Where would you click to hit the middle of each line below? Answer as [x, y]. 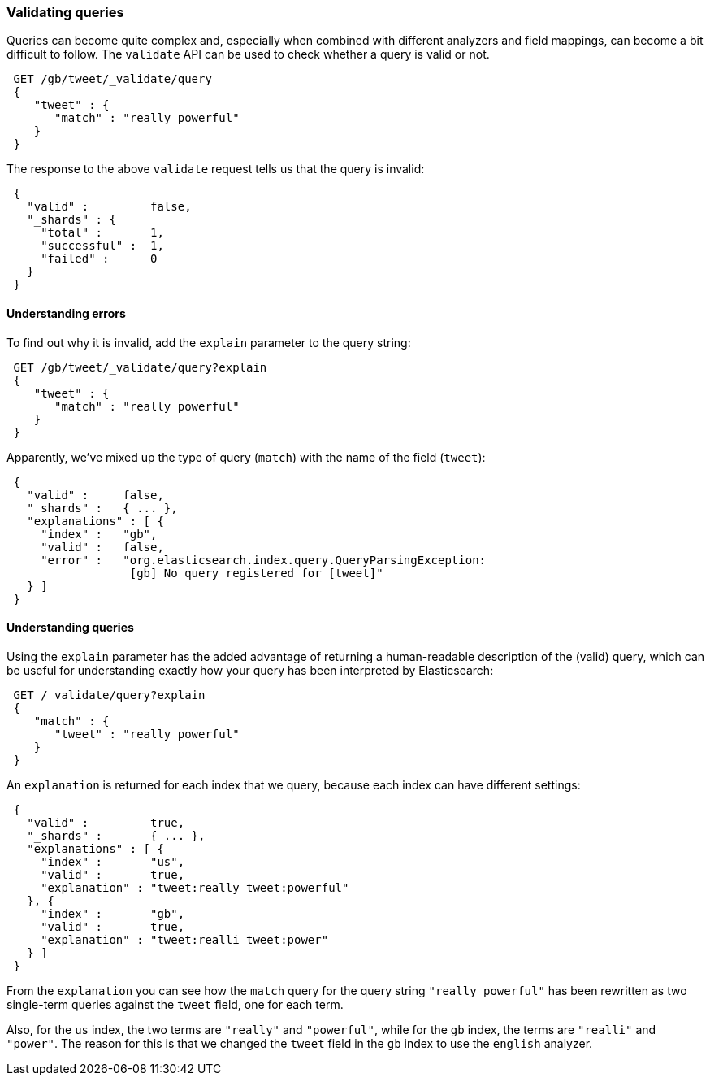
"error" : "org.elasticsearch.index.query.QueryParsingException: [264, 560]
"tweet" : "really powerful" [147, 734]
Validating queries [65, 12]
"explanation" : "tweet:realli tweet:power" [185, 939]
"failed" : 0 [99, 259]
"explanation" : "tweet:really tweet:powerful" [195, 887]
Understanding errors [66, 313]
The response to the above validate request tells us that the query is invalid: [216, 169]
